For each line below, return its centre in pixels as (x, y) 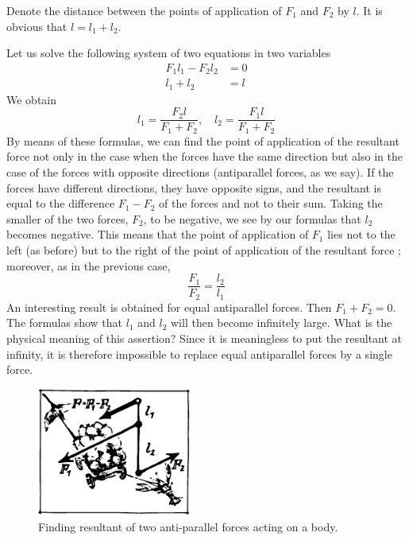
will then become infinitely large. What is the (282, 322)
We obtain (32, 99)
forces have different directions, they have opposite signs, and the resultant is (194, 187)
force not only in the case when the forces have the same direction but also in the (204, 156)
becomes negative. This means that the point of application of (158, 234)
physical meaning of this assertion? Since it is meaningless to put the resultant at (204, 338)
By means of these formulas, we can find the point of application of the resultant (203, 140)
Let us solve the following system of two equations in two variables (169, 53)
